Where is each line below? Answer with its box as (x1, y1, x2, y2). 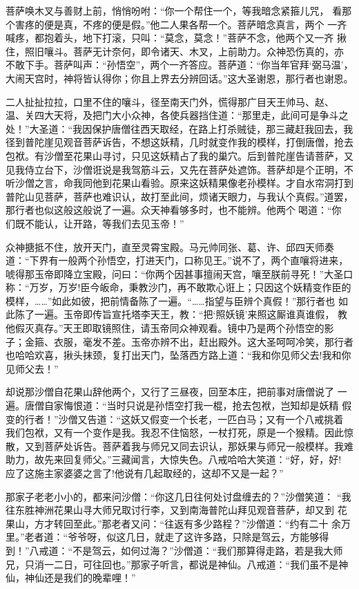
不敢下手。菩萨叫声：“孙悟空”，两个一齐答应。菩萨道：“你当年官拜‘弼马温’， (6, 57, 353, 72)
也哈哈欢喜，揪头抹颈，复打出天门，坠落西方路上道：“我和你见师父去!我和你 (6, 348, 351, 362)
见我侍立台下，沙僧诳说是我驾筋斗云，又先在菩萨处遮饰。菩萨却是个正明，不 (6, 162, 353, 176)
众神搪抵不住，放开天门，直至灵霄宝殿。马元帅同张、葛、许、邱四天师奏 (6, 239, 334, 254)
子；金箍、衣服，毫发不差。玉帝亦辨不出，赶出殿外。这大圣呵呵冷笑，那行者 (6, 334, 353, 348)
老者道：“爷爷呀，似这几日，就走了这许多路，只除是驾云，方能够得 (24, 530, 329, 544)
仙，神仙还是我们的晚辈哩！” (6, 570, 136, 585)
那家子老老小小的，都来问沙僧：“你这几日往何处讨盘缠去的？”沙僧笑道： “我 (6, 489, 351, 503)
